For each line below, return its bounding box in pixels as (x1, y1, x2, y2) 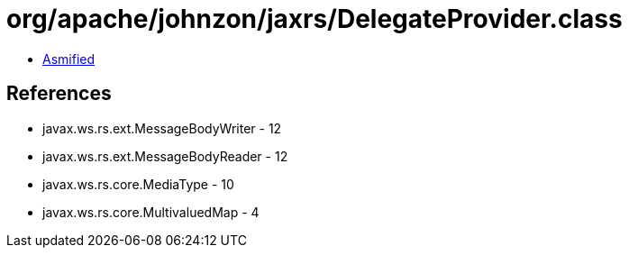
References (6, 82, 112, 105)
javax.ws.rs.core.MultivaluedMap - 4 (42, 204, 260, 220)
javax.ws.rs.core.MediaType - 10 (42, 176, 234, 192)
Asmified (42, 50, 96, 67)
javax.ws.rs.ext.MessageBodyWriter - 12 (42, 120, 282, 136)
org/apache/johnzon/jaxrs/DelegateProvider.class (6, 4, 623, 34)
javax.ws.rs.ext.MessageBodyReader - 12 (42, 148, 288, 164)
